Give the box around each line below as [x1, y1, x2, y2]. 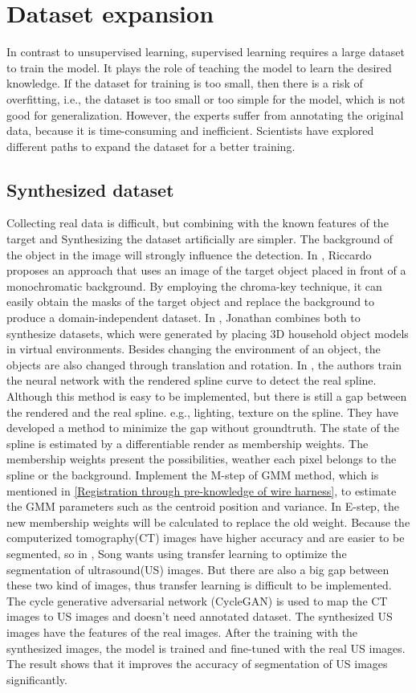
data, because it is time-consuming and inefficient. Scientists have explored [6, 122, 374, 139]
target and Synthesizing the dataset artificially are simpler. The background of [6, 230, 394, 247]
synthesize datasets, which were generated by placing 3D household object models [6, 324, 409, 341]
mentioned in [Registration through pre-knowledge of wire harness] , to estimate [6, 482, 397, 499]
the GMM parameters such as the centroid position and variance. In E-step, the [6, 498, 399, 515]
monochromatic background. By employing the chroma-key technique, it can [6, 277, 382, 294]
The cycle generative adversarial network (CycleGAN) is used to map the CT [6, 592, 388, 609]
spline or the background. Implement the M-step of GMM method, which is [6, 466, 379, 483]
